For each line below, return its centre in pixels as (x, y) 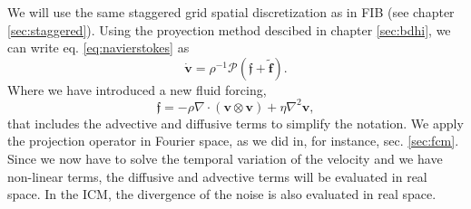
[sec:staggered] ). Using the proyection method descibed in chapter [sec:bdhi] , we (229, 29)
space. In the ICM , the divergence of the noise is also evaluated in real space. (222, 194)
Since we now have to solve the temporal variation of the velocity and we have (225, 159)
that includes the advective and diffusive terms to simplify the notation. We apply (235, 123)
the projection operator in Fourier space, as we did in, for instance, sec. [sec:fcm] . (233, 141)
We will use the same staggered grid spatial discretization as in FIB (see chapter (231, 12)
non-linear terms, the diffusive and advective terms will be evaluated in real (217, 176)
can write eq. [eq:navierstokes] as (98, 47)
